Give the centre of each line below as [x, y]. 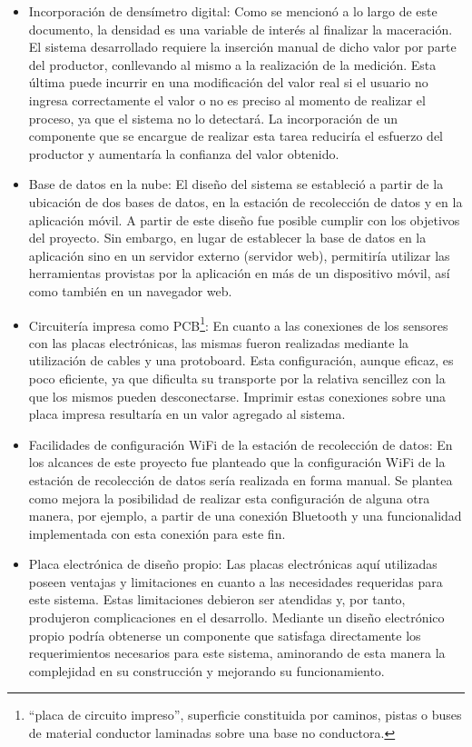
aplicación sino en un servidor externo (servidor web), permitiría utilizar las [239, 255]
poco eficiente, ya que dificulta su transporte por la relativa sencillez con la [237, 378]
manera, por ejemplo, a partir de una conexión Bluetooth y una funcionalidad [245, 516]
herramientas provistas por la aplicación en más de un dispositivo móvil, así [239, 273]
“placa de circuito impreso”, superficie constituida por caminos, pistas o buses [245, 715]
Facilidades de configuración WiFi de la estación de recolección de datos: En [241, 444]
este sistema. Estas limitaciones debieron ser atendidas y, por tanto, [217, 599]
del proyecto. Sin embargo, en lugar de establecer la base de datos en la [227, 238]
